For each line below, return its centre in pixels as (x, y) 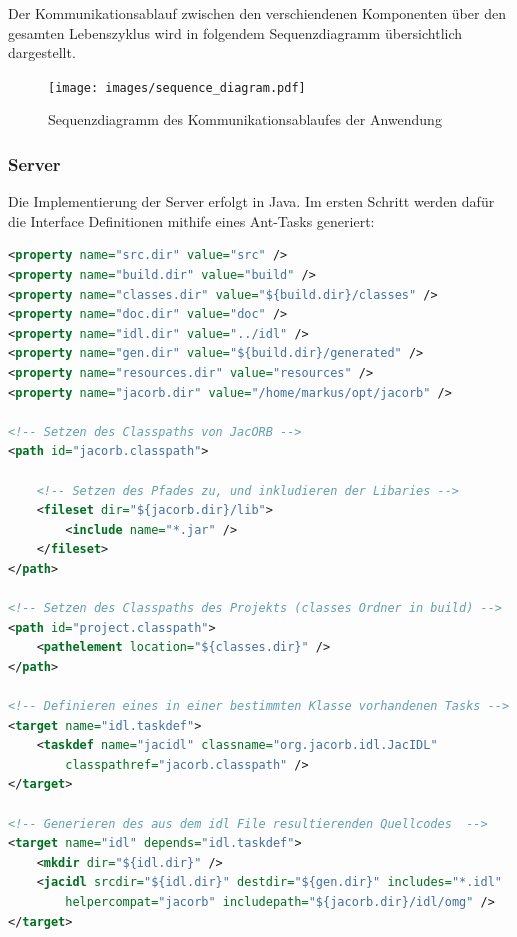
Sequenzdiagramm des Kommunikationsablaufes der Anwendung (245, 119)
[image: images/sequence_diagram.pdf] (177, 87)
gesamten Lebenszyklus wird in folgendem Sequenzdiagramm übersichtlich (235, 32)
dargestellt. (42, 52)
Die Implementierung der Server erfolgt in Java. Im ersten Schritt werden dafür (251, 201)
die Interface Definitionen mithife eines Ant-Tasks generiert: (191, 220)
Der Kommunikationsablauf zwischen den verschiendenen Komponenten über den (257, 13)
